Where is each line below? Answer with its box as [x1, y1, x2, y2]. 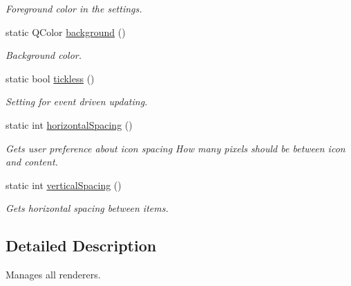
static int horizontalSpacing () [6, 117, 133, 132]
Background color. [6, 48, 82, 62]
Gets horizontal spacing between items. [6, 201, 169, 215]
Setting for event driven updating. [6, 94, 148, 109]
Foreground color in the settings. [6, 1, 142, 15]
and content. [6, 154, 58, 169]
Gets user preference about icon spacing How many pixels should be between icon [6, 141, 345, 155]
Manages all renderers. [6, 267, 101, 282]
